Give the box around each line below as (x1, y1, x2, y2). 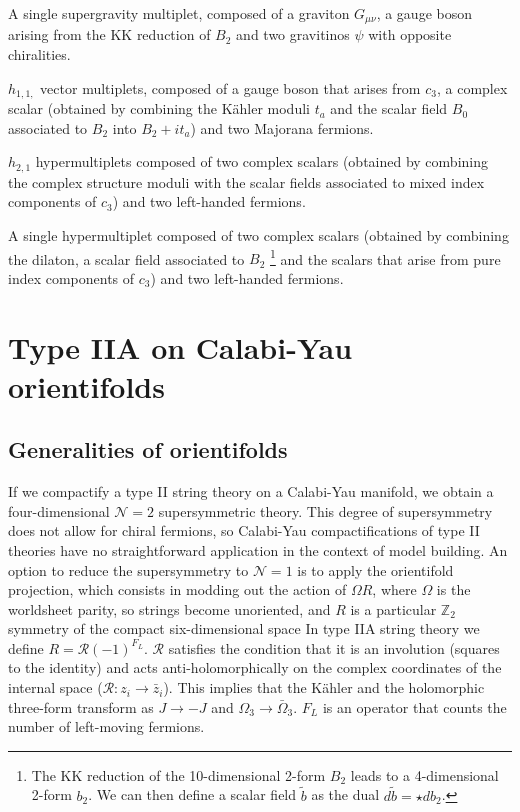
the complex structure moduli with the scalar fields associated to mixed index (8, 171, 485, 192)
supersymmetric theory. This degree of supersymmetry (158, 500, 493, 521)
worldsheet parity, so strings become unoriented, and (8, 598, 331, 619)
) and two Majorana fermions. (190, 117, 374, 138)
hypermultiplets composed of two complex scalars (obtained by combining (35, 151, 488, 172)
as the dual (311, 784, 380, 805)
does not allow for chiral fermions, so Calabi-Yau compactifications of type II (8, 520, 480, 541)
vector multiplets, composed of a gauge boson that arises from (40, 77, 421, 98)
